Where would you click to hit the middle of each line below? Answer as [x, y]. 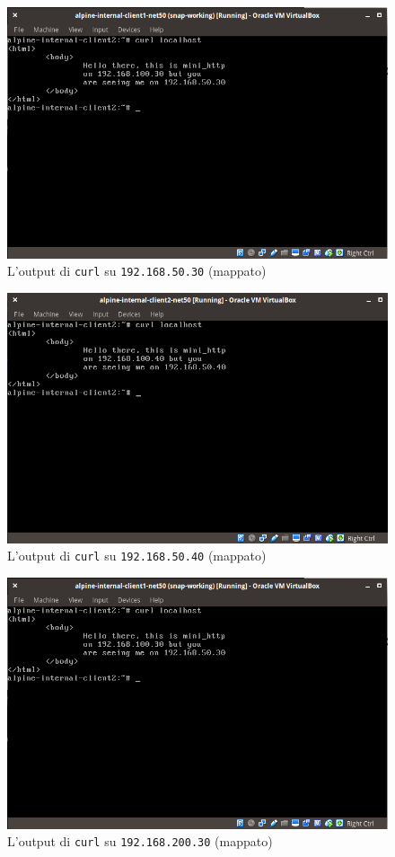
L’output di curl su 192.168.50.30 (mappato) [137, 271]
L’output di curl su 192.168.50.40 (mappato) [137, 556]
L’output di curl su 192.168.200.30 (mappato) [140, 841]
